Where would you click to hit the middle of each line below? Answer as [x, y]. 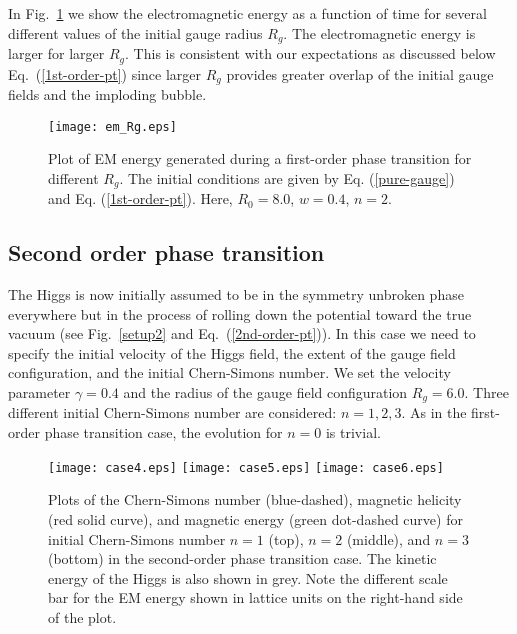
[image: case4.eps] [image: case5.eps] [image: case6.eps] [246, 467]
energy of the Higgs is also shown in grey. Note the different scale [248, 577]
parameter [39, 392]
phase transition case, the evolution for [163, 432]
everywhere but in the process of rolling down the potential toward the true [240, 313]
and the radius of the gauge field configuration [265, 392]
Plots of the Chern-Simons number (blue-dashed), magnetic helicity [255, 499]
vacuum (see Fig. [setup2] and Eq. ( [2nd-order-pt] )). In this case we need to [242, 333]
